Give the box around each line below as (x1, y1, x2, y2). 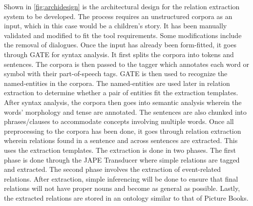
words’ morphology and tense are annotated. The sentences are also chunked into (4, 106, 247, 117)
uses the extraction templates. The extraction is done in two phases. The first (4, 144, 236, 155)
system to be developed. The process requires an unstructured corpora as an (4, 11, 232, 21)
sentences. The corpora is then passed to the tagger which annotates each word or (4, 59, 249, 69)
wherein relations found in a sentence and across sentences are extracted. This (4, 135, 238, 145)
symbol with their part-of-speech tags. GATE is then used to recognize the (4, 68, 228, 79)
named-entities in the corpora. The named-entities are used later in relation (4, 78, 230, 88)
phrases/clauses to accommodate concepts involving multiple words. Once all (4, 116, 234, 126)
